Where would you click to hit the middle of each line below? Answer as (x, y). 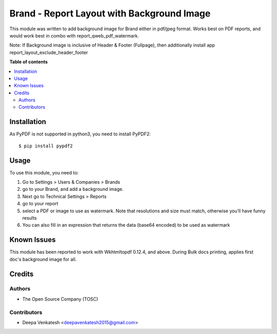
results (29, 218)
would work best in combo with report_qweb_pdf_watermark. (74, 35)
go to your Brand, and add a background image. (73, 189)
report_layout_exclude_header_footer (49, 52)
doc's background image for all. (43, 259)
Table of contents (29, 62)
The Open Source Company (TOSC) (60, 299)
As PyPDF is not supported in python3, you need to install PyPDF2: (80, 134)
